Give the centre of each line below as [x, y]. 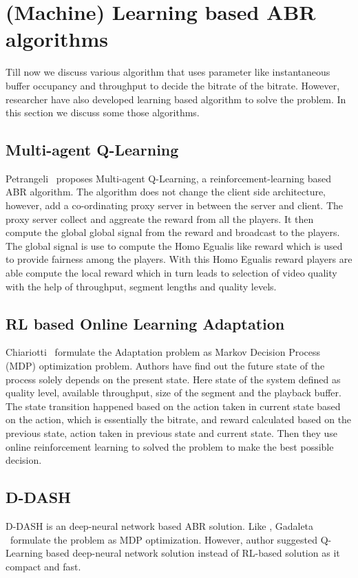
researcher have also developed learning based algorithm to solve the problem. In [176, 99]
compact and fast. [43, 566]
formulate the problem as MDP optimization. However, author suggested [164, 539]
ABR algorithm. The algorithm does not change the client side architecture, [166, 192]
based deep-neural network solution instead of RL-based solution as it [193, 553]
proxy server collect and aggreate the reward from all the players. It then [160, 218]
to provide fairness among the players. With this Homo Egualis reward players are [179, 259]
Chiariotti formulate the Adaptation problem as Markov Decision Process [163, 352]
